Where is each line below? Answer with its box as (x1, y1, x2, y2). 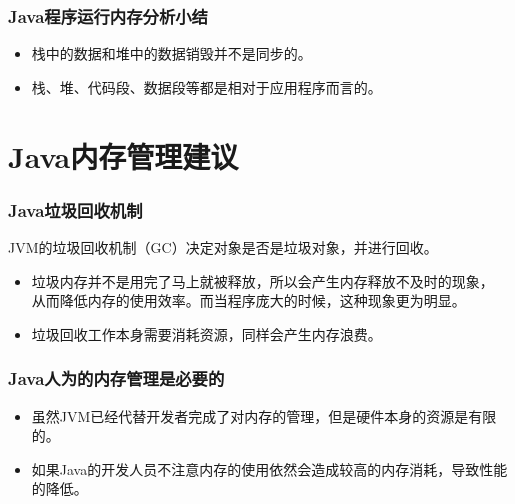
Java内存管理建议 (8, 135, 239, 176)
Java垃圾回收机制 (8, 197, 143, 222)
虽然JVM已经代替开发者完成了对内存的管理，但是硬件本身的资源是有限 (31, 405, 497, 426)
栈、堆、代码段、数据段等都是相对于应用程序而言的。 (31, 76, 382, 97)
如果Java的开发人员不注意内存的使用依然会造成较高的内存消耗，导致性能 (31, 458, 508, 479)
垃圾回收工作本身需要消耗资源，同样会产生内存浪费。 (31, 323, 382, 344)
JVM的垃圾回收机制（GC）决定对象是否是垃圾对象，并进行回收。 (8, 237, 438, 257)
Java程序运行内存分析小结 (8, 3, 208, 28)
